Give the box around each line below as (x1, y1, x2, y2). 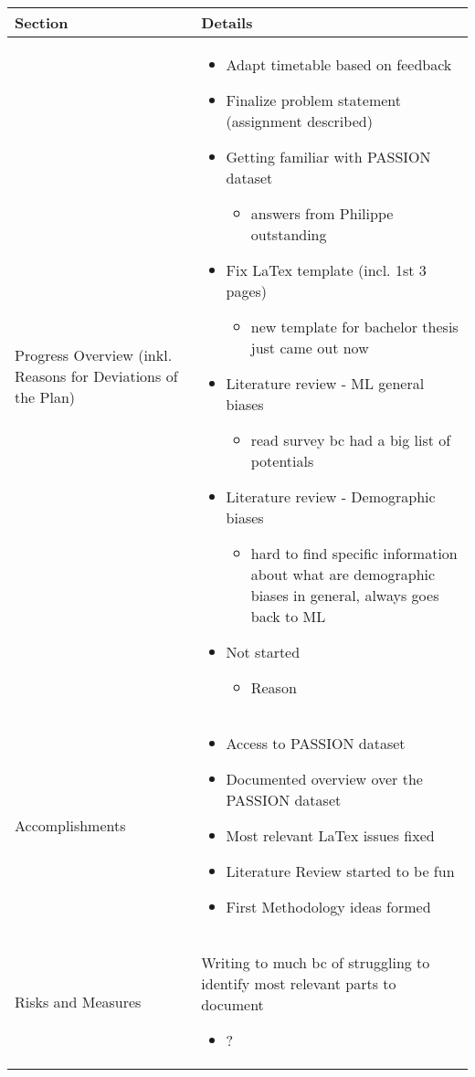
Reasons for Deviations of (15, 365, 178, 386)
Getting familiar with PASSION (226, 146, 431, 167)
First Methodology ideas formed (226, 896, 431, 917)
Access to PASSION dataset (226, 733, 406, 754)
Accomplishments (15, 814, 126, 836)
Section (15, 12, 69, 33)
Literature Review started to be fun (226, 861, 455, 882)
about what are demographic (250, 564, 436, 585)
